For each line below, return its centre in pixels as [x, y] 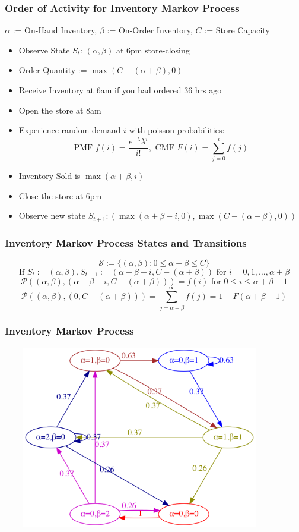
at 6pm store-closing [153, 50]
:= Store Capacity [237, 30]
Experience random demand [70, 130]
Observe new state [52, 215]
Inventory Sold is [50, 176]
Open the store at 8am [60, 110]
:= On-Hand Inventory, [55, 30]
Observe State [44, 50]
